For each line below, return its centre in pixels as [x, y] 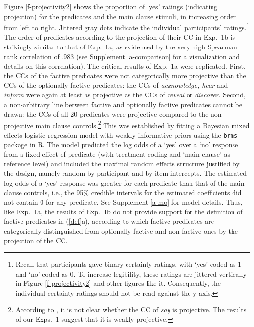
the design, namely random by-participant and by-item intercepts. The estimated [125, 173]
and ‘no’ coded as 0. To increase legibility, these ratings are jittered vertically [131, 273]
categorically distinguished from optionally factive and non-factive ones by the [121, 231]
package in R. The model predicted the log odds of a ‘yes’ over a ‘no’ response [121, 144]
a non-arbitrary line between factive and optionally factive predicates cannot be [123, 104]
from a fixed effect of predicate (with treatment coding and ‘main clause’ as [117, 154]
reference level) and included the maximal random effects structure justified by [122, 163]
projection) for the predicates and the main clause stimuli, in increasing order [120, 16]
